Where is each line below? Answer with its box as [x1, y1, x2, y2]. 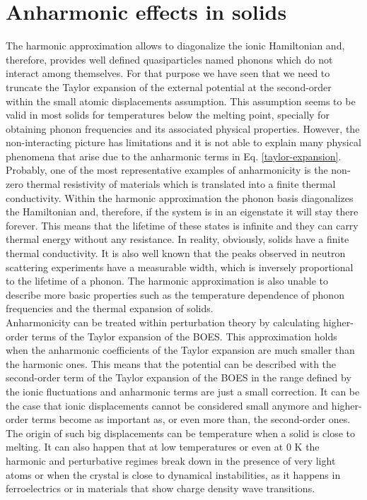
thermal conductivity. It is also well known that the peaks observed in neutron [6, 246, 346, 261]
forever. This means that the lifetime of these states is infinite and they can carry [6, 218, 359, 232]
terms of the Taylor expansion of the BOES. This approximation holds [31, 328, 337, 343]
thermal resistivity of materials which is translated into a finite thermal [26, 177, 336, 191]
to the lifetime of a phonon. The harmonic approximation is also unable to [6, 273, 329, 288]
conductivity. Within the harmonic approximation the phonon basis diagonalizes [6, 190, 354, 205]
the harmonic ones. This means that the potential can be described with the [6, 356, 337, 371]
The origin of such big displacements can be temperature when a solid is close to [6, 425, 356, 440]
